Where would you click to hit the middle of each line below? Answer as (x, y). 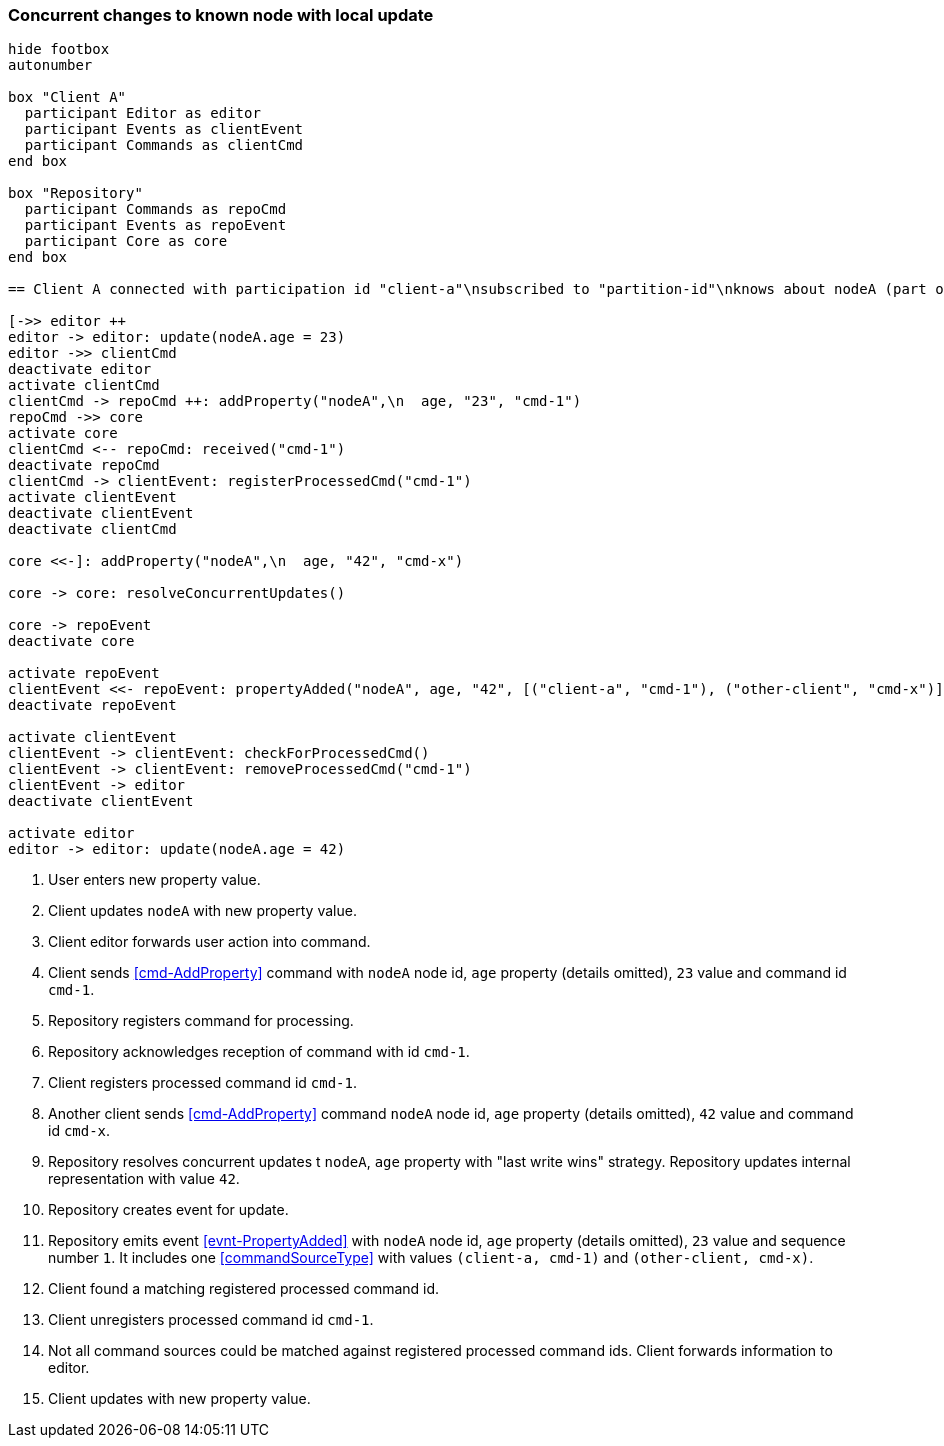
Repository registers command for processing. (201, 1021)
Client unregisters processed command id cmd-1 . (211, 1320)
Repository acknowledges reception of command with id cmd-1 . (259, 1052)
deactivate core (71, 641)
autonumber (50, 65)
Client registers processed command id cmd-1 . (203, 1083)
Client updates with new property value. (179, 1399)
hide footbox (59, 49)
